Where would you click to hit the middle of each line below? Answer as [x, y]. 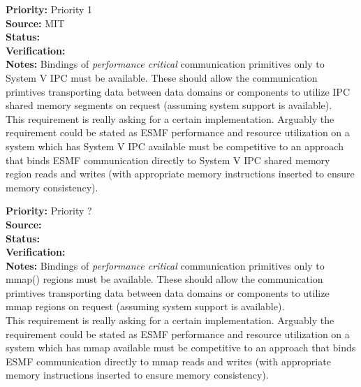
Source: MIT [35, 23]
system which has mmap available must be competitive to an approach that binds [181, 348]
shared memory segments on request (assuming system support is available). [169, 105]
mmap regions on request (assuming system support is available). [145, 306]
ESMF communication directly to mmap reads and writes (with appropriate [168, 361]
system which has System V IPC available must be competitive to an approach [175, 146]
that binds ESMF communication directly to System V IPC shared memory [168, 160]
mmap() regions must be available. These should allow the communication [164, 279]
